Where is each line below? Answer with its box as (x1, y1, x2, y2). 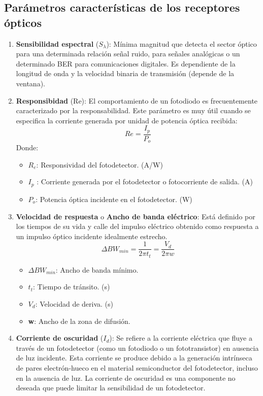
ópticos (4, 14, 42, 30)
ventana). (16, 78, 45, 88)
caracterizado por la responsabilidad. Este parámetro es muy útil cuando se (16, 105, 251, 116)
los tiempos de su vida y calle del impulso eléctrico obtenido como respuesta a (16, 221, 259, 232)
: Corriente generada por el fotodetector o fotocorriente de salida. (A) (37, 176, 253, 187)
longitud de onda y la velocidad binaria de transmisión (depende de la (16, 68, 235, 79)
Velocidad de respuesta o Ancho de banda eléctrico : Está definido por (16, 211, 255, 221)
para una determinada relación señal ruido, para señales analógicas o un (16, 48, 240, 59)
